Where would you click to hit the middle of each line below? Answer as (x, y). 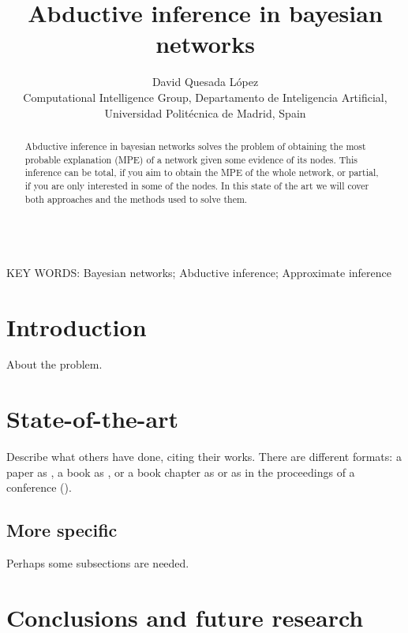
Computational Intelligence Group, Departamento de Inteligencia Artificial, (205, 97)
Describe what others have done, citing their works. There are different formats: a (204, 457)
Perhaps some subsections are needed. (98, 563)
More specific (62, 530)
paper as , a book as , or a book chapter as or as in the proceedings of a (181, 472)
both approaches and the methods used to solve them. (136, 199)
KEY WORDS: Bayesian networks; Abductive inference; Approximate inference (199, 272)
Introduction (77, 326)
